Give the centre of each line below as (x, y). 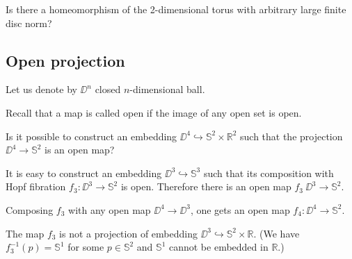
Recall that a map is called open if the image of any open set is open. (154, 112)
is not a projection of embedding (128, 233)
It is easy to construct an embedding (84, 173)
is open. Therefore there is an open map (206, 186)
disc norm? (29, 23)
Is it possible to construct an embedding (91, 136)
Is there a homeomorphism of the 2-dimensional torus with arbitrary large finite (176, 9)
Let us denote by (41, 89)
